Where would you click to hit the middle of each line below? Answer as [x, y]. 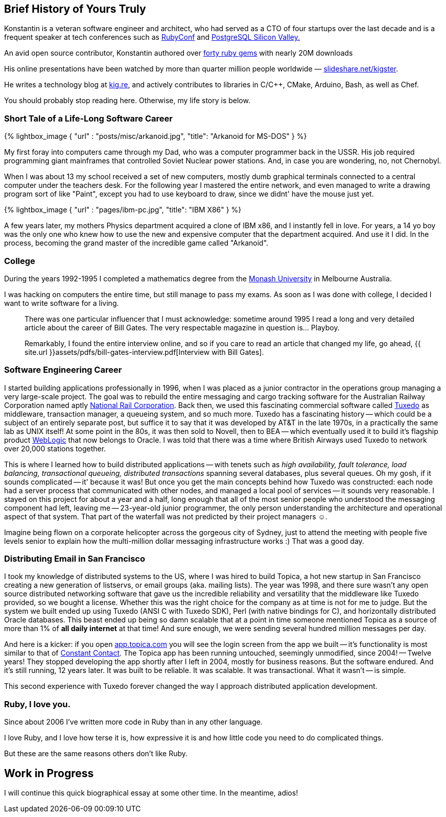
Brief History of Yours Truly [75, 9]
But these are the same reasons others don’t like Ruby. [96, 754]
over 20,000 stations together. [55, 448]
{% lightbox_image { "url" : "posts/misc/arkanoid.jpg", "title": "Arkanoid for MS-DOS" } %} [156, 136]
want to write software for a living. [62, 303]
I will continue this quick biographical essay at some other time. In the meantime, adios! [151, 793]
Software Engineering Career [63, 370]
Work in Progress [49, 773]
